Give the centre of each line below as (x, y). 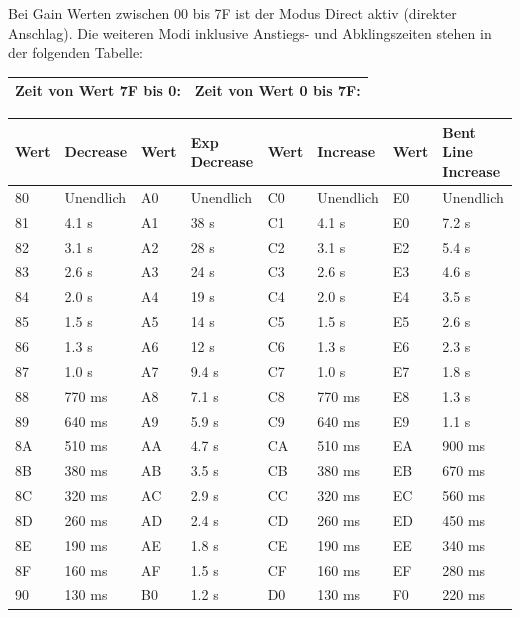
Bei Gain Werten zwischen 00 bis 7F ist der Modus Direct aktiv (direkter (232, 13)
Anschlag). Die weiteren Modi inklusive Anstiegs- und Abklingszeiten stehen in (250, 32)
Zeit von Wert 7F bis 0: (98, 90)
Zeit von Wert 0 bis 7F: (277, 90)
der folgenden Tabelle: (76, 52)
